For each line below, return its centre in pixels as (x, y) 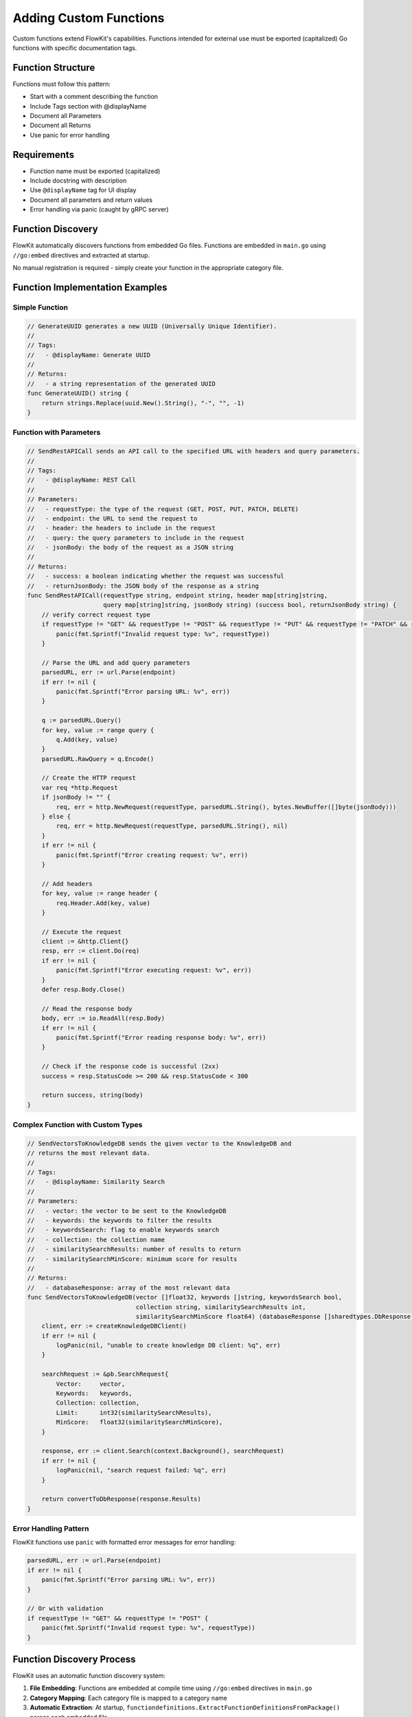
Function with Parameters (57, 433)
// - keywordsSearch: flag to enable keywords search (123, 1230)
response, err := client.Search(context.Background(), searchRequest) (163, 1451)
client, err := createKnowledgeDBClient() (114, 1326)
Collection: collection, (98, 1403)
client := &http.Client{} (85, 942)
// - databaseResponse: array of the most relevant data (128, 1287)
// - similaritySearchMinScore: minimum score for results (132, 1259)
